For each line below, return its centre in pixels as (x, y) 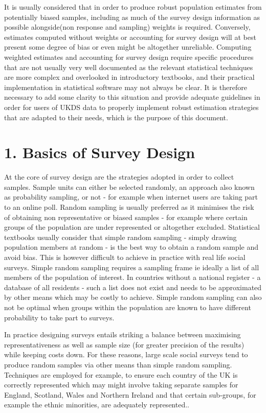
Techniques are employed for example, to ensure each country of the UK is (121, 374)
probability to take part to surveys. (59, 317)
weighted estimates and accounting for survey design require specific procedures (129, 57)
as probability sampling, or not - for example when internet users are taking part (131, 197)
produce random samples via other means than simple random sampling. (118, 364)
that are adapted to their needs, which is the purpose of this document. (116, 117)
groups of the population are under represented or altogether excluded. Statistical (132, 227)
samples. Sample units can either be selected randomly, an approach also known (129, 187)
